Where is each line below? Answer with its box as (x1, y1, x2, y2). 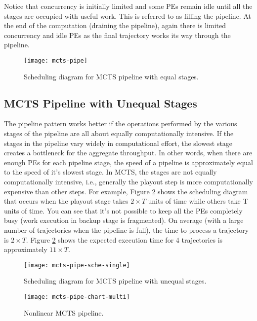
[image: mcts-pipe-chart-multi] (24, 293, 130, 300)
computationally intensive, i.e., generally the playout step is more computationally (4, 176, 253, 186)
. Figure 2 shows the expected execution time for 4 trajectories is (26, 234, 223, 245)
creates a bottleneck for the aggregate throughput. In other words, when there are (4, 147, 253, 158)
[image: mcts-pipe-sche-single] (24, 261, 130, 269)
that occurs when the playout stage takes (4, 196, 128, 206)
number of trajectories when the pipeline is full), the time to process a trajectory (4, 224, 249, 235)
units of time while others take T (148, 196, 248, 206)
